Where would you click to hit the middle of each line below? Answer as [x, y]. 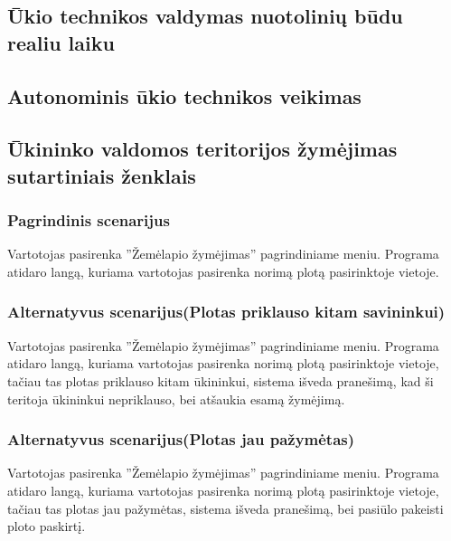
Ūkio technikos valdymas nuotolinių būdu [205, 16]
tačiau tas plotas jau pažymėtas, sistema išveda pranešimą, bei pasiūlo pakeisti [225, 508]
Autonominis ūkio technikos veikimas [184, 95]
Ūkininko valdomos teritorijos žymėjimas [202, 149]
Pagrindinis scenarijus [89, 220]
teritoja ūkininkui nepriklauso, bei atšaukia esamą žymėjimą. [176, 399]
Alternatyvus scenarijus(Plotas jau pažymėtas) [181, 439]
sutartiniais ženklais [102, 175]
